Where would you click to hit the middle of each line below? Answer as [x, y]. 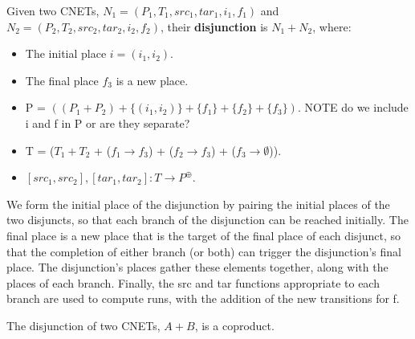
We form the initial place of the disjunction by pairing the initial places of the [198, 204]
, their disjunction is [214, 26]
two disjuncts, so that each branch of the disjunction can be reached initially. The [207, 220]
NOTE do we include [356, 107]
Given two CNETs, [53, 10]
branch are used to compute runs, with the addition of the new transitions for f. [203, 298]
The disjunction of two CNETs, [83, 325]
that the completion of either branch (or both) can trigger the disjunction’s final [204, 251]
